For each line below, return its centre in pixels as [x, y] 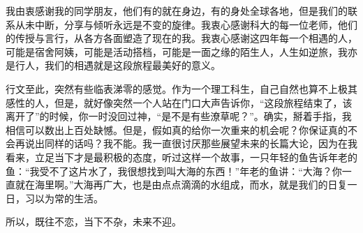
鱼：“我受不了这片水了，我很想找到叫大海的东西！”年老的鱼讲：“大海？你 [174, 171]
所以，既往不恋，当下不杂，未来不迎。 [94, 221]
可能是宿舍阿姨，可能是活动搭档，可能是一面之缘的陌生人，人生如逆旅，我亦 [181, 51]
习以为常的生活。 [64, 198]
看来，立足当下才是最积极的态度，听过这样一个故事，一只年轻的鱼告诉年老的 [181, 157]
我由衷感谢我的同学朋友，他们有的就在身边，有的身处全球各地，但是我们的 [177, 10]
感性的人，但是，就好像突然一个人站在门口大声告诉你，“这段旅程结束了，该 [179, 102]
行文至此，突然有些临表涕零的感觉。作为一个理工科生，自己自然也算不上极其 [181, 88]
